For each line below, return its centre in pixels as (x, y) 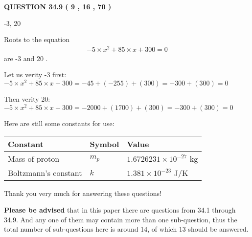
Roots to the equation (37, 39)
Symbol (104, 144)
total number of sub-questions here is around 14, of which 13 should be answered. (126, 229)
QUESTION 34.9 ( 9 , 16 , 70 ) (58, 6)
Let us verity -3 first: (35, 75)
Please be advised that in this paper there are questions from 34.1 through (120, 210)
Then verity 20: (27, 99)
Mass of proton (34, 159)
